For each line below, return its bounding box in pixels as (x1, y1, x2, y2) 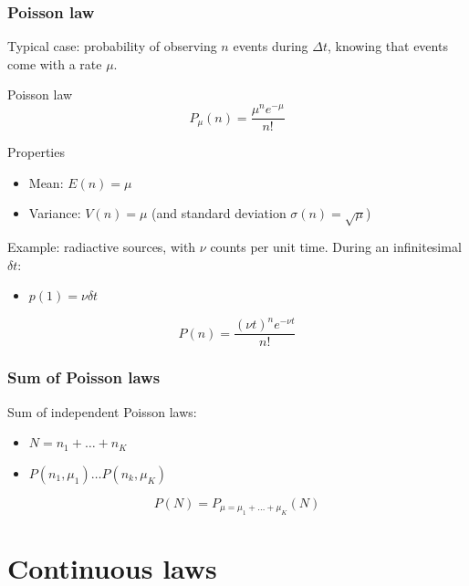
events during (233, 37, 308, 56)
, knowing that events (328, 37, 448, 56)
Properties (7, 142, 65, 162)
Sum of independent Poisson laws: (7, 402, 197, 421)
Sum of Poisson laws (7, 366, 161, 389)
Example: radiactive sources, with (7, 237, 196, 256)
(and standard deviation (151, 204, 287, 223)
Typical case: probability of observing (7, 37, 217, 56)
